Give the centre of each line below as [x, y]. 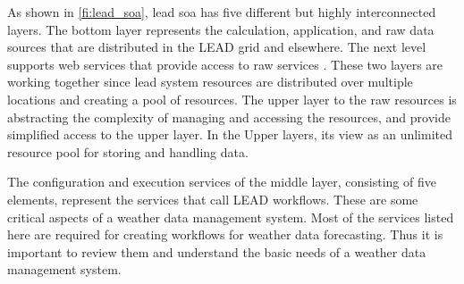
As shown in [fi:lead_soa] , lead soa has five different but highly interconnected [222, 12]
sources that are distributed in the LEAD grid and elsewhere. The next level [217, 47]
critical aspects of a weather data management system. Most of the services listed [231, 217]
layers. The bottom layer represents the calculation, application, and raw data [221, 29]
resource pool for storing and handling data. [128, 151]
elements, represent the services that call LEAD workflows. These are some [213, 199]
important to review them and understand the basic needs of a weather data [217, 251]
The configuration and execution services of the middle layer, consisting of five [222, 182]
